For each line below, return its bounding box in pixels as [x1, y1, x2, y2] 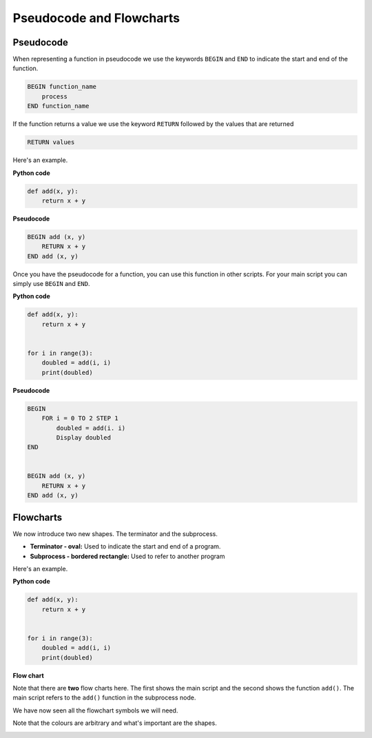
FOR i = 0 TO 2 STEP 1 [41, 414, 118, 422]
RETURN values [27, 139, 75, 146]
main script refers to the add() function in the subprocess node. [12, 693, 196, 702]
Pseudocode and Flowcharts [12, 10, 180, 25]
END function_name [27, 102, 90, 110]
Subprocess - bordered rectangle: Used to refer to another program [30, 552, 225, 560]
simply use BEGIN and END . [12, 280, 90, 288]
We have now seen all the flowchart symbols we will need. [12, 706, 178, 715]
